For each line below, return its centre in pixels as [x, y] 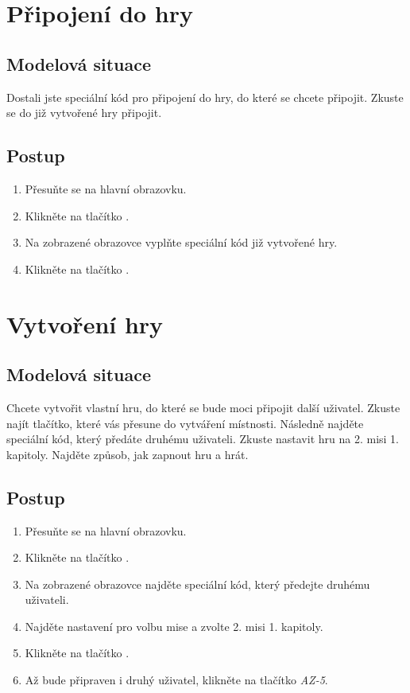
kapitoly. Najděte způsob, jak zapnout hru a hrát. [128, 454]
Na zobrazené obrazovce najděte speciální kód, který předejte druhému [197, 584]
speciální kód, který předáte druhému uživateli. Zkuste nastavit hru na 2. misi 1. [203, 439]
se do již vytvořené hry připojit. [84, 113]
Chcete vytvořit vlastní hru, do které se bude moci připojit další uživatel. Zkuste [203, 407]
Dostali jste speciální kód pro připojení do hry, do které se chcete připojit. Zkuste [205, 97]
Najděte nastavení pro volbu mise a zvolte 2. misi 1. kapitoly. [174, 626]
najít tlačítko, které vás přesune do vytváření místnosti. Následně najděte [185, 423]
